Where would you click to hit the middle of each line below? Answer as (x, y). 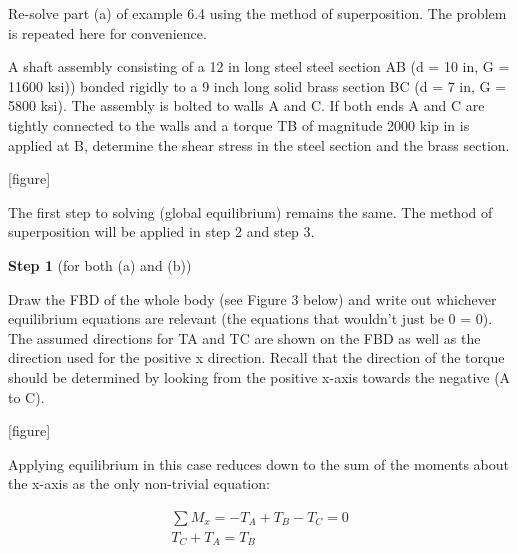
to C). (26, 396)
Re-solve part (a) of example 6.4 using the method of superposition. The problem (257, 13)
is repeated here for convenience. (107, 32)
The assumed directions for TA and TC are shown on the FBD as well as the (244, 337)
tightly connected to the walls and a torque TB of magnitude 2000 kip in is (239, 124)
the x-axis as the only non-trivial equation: (139, 483)
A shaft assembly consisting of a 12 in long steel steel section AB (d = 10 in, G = (259, 66)
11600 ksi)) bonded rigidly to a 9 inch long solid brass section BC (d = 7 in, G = (257, 85)
